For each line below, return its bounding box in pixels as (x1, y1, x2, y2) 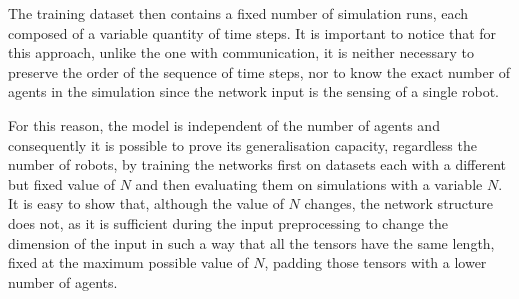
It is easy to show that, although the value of (8, 193, 284, 214)
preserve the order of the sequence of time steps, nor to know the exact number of (8, 61, 511, 82)
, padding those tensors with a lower (264, 252, 487, 273)
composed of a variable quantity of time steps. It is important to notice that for (8, 22, 497, 43)
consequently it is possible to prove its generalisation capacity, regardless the (8, 134, 477, 155)
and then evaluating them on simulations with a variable (135, 173, 483, 194)
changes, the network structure (304, 193, 494, 214)
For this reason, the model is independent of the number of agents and (8, 114, 440, 135)
